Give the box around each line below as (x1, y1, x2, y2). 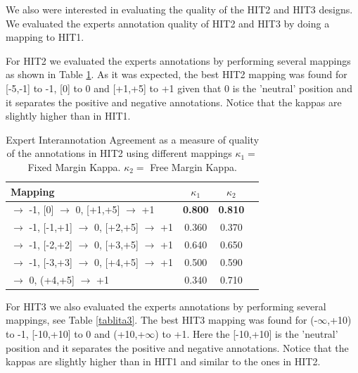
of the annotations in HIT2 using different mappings (6, 146, 232, 160)
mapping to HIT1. (6, 30, 84, 44)
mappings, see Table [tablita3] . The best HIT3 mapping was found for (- (6, 312, 318, 327)
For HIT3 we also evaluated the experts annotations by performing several (6, 298, 326, 313)
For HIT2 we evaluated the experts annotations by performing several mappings (6, 53, 351, 68)
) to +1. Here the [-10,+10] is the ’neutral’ (155, 327, 338, 341)
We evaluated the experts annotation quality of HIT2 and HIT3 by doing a (6, 15, 330, 30)
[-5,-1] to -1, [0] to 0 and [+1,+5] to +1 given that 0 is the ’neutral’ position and (6, 80, 352, 95)
